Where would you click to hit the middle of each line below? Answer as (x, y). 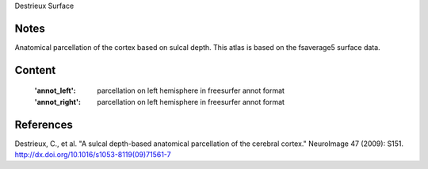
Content (35, 70)
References (44, 124)
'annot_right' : (57, 102)
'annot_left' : (55, 90)
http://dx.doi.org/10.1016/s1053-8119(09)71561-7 (93, 154)
